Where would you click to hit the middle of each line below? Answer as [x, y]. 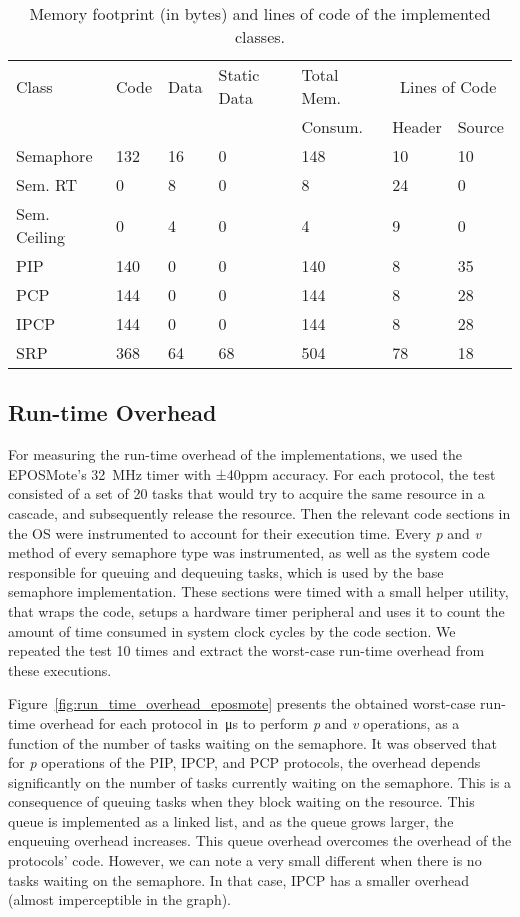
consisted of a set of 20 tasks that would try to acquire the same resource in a [246, 493]
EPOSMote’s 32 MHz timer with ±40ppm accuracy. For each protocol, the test [252, 473]
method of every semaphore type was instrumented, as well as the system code [249, 552]
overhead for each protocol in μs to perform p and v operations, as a [249, 722]
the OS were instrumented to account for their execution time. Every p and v [244, 532]
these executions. [60, 669]
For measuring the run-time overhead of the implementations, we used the [235, 454]
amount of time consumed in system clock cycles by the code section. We [232, 630]
